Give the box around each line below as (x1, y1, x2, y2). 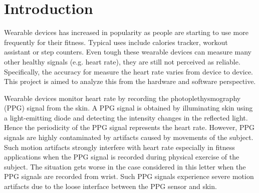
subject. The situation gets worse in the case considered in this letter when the (4, 161, 246, 171)
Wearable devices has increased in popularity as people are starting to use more (4, 27, 248, 37)
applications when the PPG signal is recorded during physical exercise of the (4, 151, 239, 162)
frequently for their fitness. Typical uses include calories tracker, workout (4, 36, 228, 47)
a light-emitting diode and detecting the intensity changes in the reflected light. (4, 112, 248, 122)
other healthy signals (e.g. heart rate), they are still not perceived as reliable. (4, 56, 240, 66)
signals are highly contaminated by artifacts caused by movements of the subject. (4, 132, 253, 142)
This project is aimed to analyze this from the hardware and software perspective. (4, 76, 256, 86)
